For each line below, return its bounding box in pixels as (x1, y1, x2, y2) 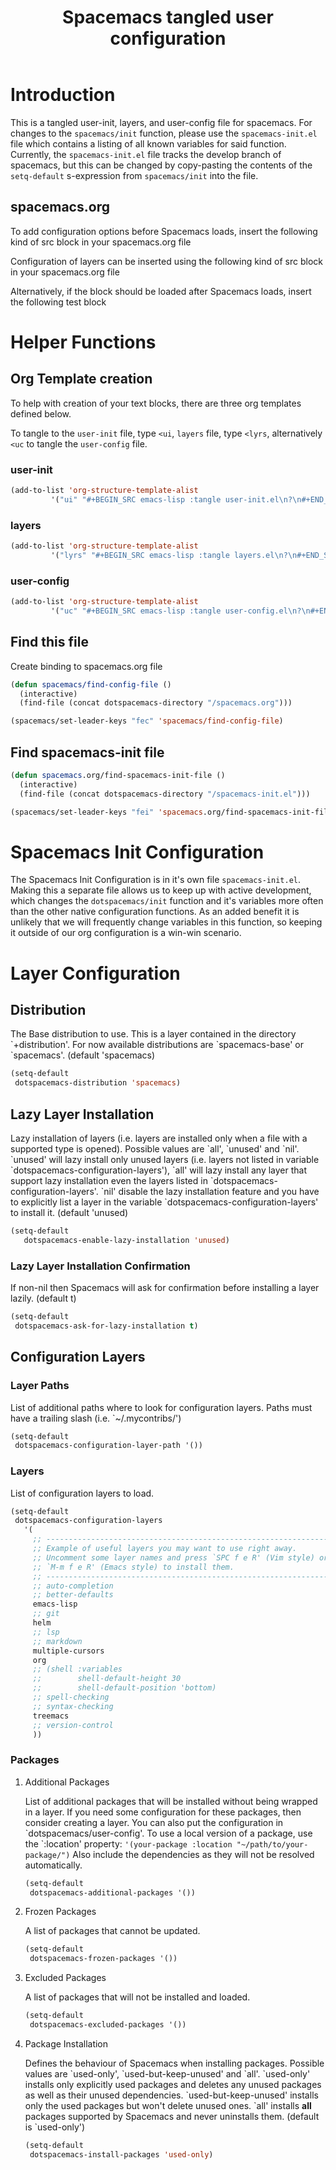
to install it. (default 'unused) (10, 1207, 129, 1219)
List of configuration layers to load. (10, 1487, 155, 1499)
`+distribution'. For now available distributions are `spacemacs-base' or (10, 1039, 305, 1051)
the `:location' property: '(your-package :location (24, 1837, 233, 1850)
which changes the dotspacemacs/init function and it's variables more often (10, 895, 324, 907)
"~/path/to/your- (236, 1839, 309, 1850)
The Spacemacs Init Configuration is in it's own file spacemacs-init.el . (10, 874, 301, 886)
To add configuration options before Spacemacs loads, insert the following (10, 225, 318, 237)
